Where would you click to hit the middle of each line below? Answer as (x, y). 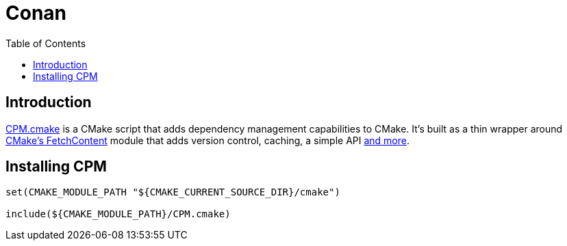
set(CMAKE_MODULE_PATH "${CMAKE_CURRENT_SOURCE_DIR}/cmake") (173, 192)
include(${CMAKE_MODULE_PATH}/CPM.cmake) (118, 214)
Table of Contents (46, 43)
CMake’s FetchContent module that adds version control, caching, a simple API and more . (207, 140)
